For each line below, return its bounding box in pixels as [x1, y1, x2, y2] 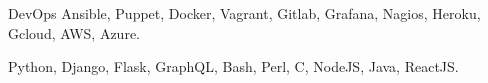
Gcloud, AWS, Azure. [8, 22, 140, 43]
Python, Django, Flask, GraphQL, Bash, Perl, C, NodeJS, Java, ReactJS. [8, 56, 459, 77]
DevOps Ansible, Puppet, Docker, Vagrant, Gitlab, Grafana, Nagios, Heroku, [8, 3, 481, 23]
